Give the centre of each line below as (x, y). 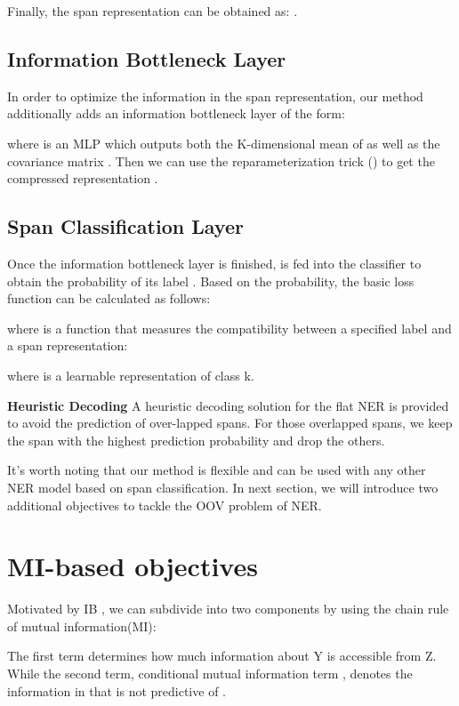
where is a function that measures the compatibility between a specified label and (229, 328)
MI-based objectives (133, 566)
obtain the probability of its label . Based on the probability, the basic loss (211, 281)
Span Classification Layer (125, 226)
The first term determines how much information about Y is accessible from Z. (222, 656)
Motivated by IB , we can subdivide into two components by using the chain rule (228, 609)
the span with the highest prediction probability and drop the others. (196, 440)
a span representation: (68, 345)
